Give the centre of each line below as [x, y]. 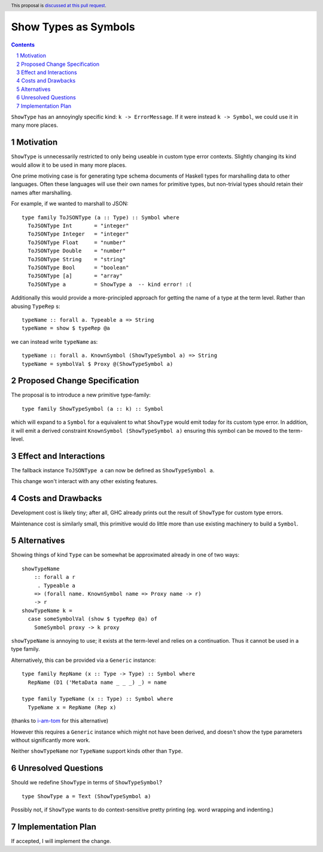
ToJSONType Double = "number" [77, 251]
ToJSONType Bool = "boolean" [78, 267]
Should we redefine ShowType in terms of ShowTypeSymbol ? [87, 783]
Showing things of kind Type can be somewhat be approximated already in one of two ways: [125, 555]
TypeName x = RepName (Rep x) [72, 707]
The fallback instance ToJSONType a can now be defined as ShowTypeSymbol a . [113, 470]
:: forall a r [55, 577]
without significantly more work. [51, 740]
